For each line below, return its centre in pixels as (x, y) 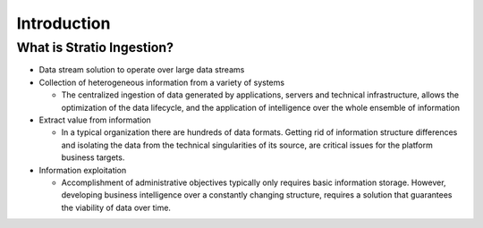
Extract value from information (95, 120)
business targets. (93, 157)
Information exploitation (83, 170)
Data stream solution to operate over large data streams (142, 70)
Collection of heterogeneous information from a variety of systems (162, 82)
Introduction (64, 23)
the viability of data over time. (116, 207)
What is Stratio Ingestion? (95, 47)
